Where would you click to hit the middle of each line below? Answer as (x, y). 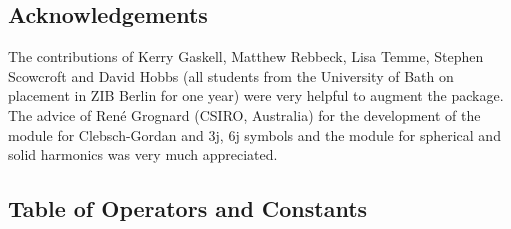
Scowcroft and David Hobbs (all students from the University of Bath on (231, 75)
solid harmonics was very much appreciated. (143, 154)
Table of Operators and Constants (188, 208)
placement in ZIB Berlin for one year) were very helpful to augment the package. (256, 95)
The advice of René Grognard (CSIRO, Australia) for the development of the (244, 114)
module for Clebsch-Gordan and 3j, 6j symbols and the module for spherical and (254, 134)
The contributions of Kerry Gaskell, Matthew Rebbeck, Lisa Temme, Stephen (246, 56)
